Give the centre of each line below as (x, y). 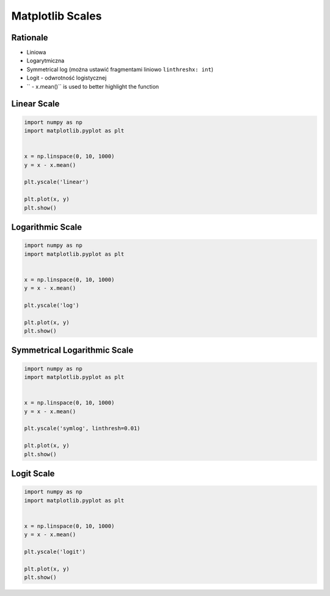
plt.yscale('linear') (57, 182)
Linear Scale (35, 104)
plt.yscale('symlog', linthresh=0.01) (82, 429)
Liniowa (36, 53)
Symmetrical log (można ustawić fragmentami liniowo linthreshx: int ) (120, 69)
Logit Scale (33, 473)
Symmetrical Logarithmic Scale (72, 351)
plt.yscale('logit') (55, 551)
